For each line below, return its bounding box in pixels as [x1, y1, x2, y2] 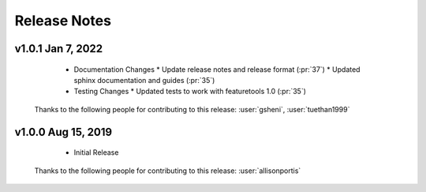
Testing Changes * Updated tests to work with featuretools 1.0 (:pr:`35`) [73, 87, 307, 96]
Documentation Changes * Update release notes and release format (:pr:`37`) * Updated [73, 64, 361, 74]
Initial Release [73, 148, 119, 157]
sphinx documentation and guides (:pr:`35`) [73, 75, 215, 85]
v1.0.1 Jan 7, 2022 [14, 42, 103, 55]
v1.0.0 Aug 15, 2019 [14, 125, 113, 138]
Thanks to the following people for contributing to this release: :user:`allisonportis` [34, 166, 301, 175]
